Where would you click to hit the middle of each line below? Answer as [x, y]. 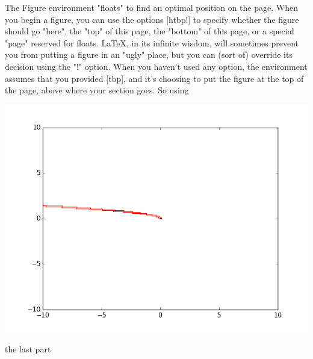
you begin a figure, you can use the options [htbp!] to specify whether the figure [152, 19]
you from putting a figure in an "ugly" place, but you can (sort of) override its [149, 55]
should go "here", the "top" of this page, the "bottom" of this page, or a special [150, 31]
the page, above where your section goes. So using [97, 90]
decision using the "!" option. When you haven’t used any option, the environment [156, 66]
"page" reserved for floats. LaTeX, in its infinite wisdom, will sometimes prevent [152, 42]
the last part [28, 349]
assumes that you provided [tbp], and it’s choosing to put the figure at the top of [154, 78]
